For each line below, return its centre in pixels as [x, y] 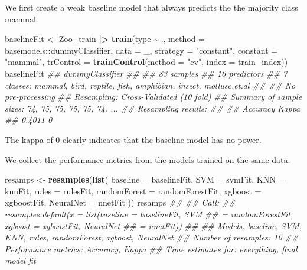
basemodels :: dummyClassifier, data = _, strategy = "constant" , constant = [141, 50]
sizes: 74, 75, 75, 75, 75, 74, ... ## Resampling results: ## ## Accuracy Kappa [153, 108]
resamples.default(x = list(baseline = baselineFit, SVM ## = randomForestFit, [149, 214]
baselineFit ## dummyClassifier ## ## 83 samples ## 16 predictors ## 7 [146, 73]
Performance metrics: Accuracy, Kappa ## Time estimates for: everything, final [151, 248]
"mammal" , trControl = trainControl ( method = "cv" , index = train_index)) [146, 62]
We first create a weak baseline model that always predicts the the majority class [151, 7]
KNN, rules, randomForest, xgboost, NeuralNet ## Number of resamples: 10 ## [152, 237]
